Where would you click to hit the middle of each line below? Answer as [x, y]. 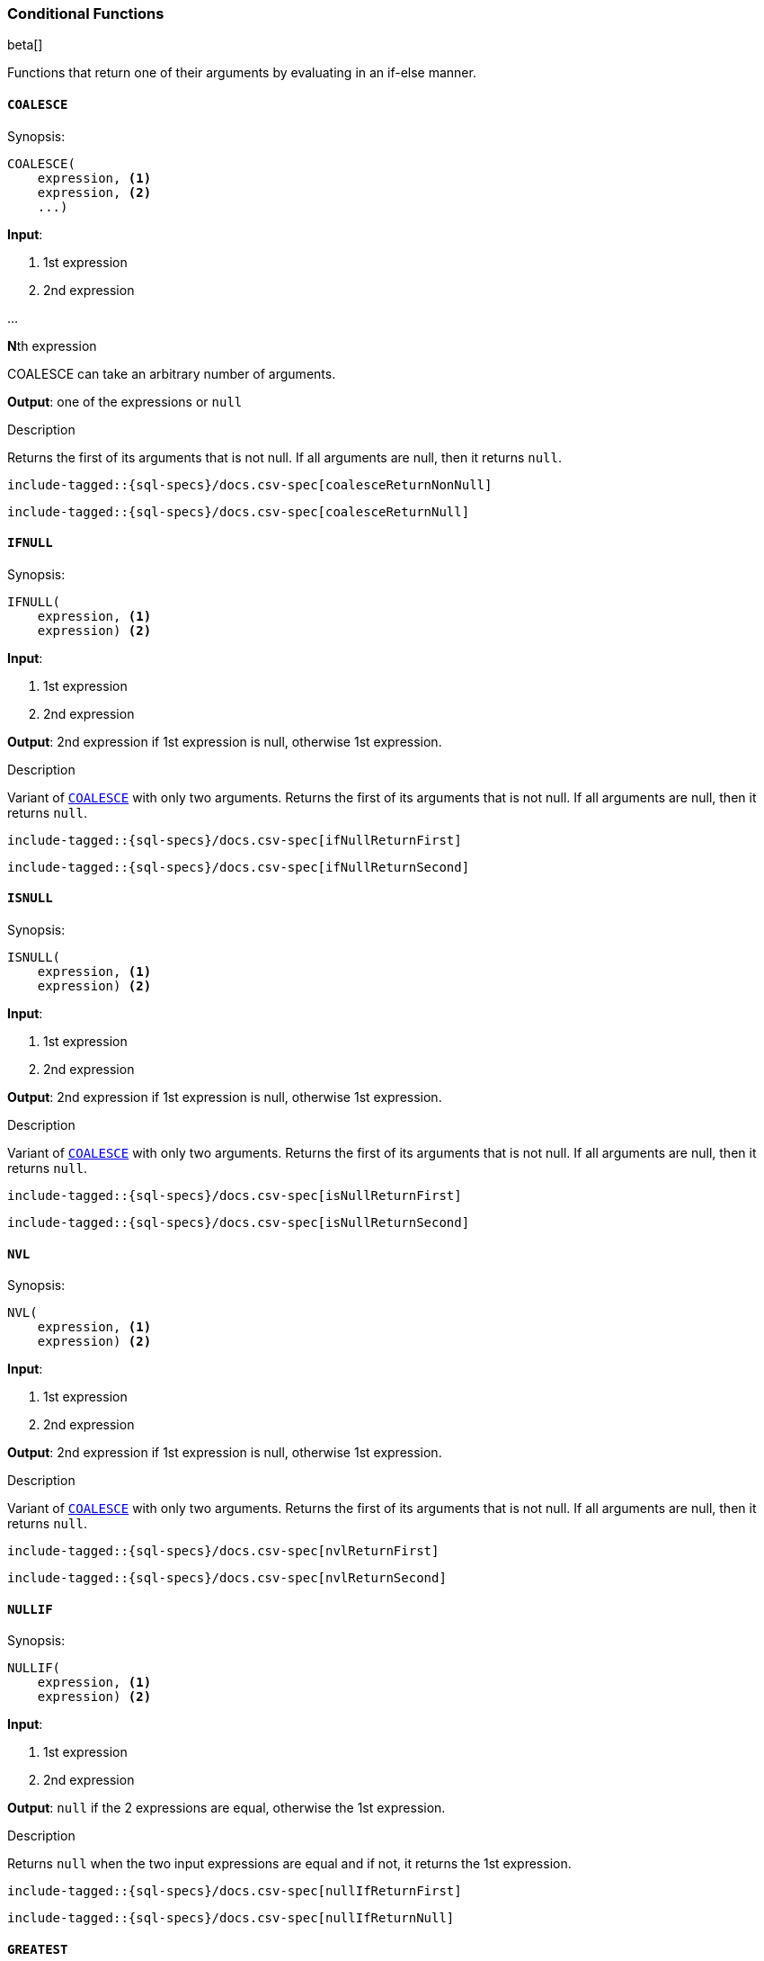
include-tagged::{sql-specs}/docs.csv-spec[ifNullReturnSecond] [239, 867]
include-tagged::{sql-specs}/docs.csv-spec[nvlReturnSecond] [227, 1578]
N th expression [52, 345]
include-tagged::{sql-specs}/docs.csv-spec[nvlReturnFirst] [223, 1551]
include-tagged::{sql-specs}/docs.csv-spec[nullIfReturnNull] [231, 1918]
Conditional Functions [86, 13]
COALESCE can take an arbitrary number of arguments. [172, 373]
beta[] [25, 45]
